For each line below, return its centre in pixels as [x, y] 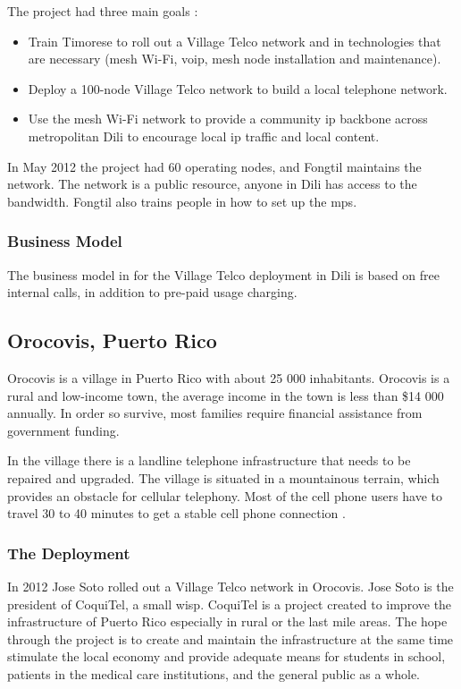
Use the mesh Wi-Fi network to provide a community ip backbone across [228, 119]
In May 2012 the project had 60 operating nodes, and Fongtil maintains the [214, 166]
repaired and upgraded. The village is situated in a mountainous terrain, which [223, 477]
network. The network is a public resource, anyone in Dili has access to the [212, 184]
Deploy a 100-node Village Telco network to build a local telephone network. [238, 88]
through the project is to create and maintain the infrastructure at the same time [230, 638]
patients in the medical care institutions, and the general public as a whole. [214, 673]
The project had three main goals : [103, 11]
